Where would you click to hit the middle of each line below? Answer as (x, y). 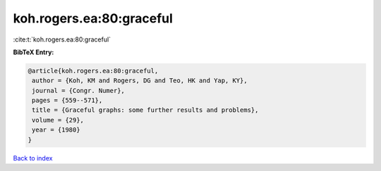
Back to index (33, 158)
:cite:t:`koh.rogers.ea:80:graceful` (62, 39)
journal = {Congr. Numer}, (78, 90)
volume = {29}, (58, 120)
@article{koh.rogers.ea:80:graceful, (93, 71)
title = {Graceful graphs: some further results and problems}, (145, 110)
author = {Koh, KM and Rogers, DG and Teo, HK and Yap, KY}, (140, 81)
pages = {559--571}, (67, 101)
